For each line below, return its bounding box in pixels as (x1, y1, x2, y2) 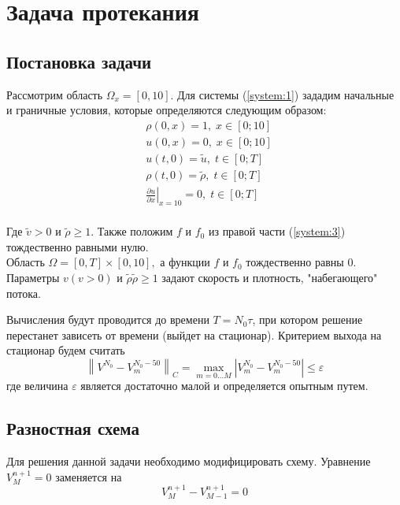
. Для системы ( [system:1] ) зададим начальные (170, 86, 394, 102)
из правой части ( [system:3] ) (208, 223, 346, 240)
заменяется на (55, 468, 122, 485)
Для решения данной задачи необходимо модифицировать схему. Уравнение (6, 452, 371, 469)
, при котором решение (252, 311, 363, 328)
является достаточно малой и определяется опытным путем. (80, 377, 369, 394)
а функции (160, 254, 210, 270)
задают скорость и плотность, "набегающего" (161, 269, 378, 285)
